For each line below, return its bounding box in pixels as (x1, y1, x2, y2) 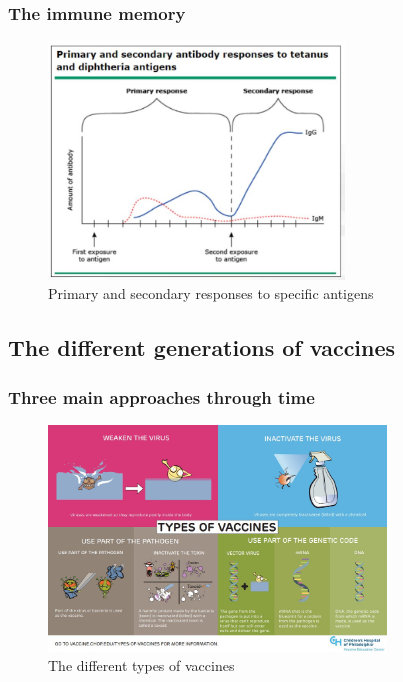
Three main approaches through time (8, 384, 315, 409)
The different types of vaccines (48, 655, 235, 676)
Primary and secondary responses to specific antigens (48, 283, 374, 304)
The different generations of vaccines (8, 332, 396, 363)
